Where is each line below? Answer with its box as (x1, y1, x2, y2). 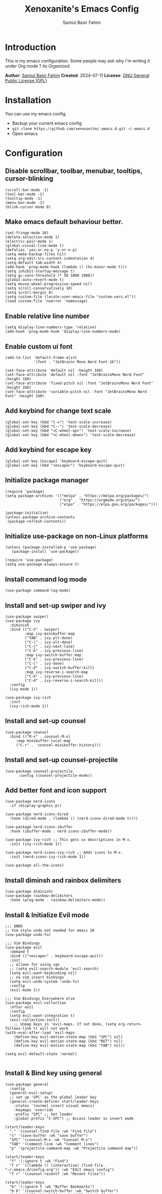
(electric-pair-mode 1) (5, 239, 54, 244)
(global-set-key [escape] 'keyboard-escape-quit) (5, 459, 108, 464)
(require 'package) (5, 489, 45, 494)
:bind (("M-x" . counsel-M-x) (9, 734, 71, 739)
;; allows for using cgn (9, 962, 60, 967)
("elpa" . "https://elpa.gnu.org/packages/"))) (59, 502, 158, 507)
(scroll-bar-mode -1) (5, 187, 49, 192)
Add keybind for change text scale (5, 407, 111, 415)
